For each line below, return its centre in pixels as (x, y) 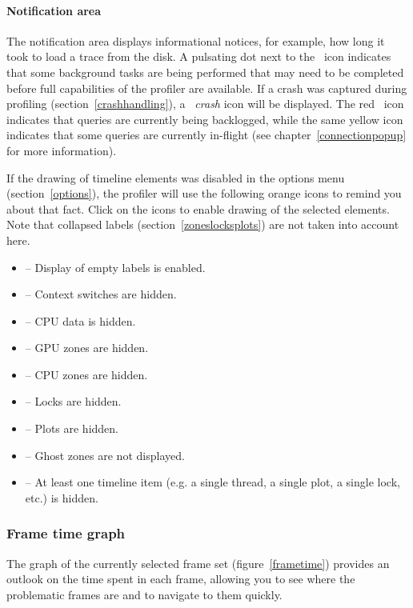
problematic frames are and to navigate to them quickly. (144, 594)
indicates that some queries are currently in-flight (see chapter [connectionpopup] (206, 135)
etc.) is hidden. (62, 497)
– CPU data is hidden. (80, 320)
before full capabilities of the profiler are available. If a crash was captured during (207, 88)
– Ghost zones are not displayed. (105, 455)
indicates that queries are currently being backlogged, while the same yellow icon (205, 119)
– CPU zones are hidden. (86, 374)
